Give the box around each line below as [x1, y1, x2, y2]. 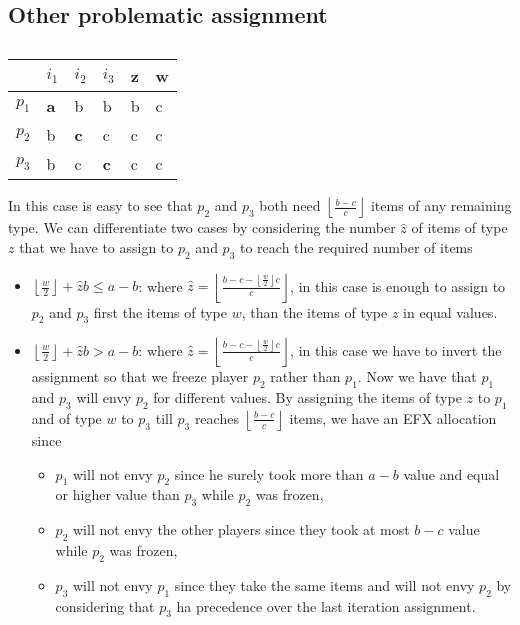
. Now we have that [357, 366, 477, 387]
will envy [76, 387, 132, 408]
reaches [194, 407, 239, 428]
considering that [55, 595, 155, 616]
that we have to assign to [19, 236, 174, 257]
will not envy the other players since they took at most [72, 519, 410, 540]
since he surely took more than [174, 463, 364, 484]
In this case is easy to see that [8, 195, 193, 216]
